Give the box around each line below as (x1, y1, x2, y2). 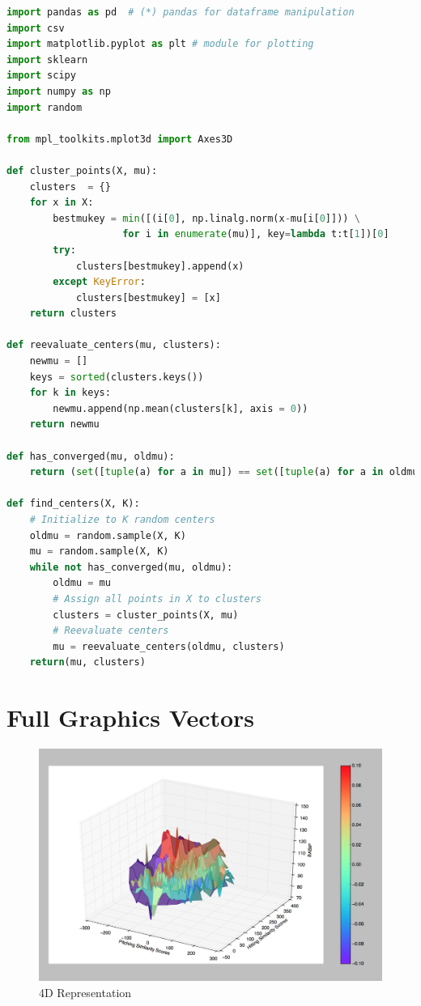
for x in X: (29, 197, 94, 209)
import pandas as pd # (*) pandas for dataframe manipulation (6, 6, 355, 18)
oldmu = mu (53, 577, 111, 589)
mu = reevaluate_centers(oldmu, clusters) (53, 640, 285, 652)
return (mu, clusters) (29, 656, 146, 669)
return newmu (29, 418, 100, 431)
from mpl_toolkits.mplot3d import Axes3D (6, 133, 233, 145)
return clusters (29, 308, 117, 320)
